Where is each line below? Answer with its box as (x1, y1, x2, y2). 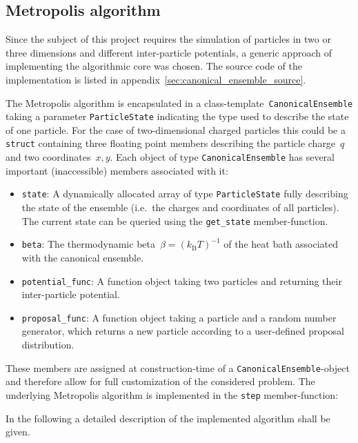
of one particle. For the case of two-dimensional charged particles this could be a (6, 122, 346, 137)
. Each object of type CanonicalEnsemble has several (110, 150, 335, 164)
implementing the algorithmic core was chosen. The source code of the (6, 59, 303, 73)
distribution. (21, 337, 74, 352)
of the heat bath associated (223, 237, 339, 251)
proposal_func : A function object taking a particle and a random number (21, 310, 337, 324)
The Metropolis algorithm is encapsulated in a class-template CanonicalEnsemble (6, 95, 353, 110)
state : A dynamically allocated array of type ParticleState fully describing (21, 186, 348, 201)
